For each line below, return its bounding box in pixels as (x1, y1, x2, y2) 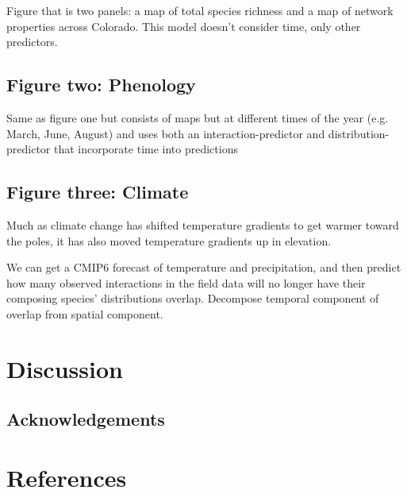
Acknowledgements (6, 407, 165, 431)
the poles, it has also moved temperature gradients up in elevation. (6, 232, 332, 249)
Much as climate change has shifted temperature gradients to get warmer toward (6, 216, 399, 233)
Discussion (6, 352, 123, 384)
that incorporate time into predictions (53, 141, 238, 157)
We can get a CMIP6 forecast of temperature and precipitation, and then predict (6, 259, 401, 276)
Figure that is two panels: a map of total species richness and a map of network (6, 2, 394, 18)
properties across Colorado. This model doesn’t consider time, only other (6, 17, 361, 34)
